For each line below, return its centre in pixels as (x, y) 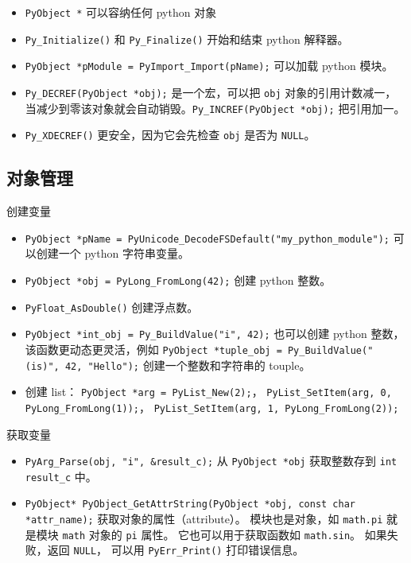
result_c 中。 (61, 476)
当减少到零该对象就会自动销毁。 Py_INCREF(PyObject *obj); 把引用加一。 (215, 108)
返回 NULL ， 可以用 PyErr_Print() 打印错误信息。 (176, 550)
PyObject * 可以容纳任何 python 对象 (121, 12)
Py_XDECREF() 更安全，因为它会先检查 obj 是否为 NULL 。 (170, 135)
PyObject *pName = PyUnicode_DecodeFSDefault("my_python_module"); (207, 239)
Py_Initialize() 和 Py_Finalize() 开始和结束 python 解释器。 (187, 39)
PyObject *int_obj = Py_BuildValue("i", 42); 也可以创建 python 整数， (215, 334)
